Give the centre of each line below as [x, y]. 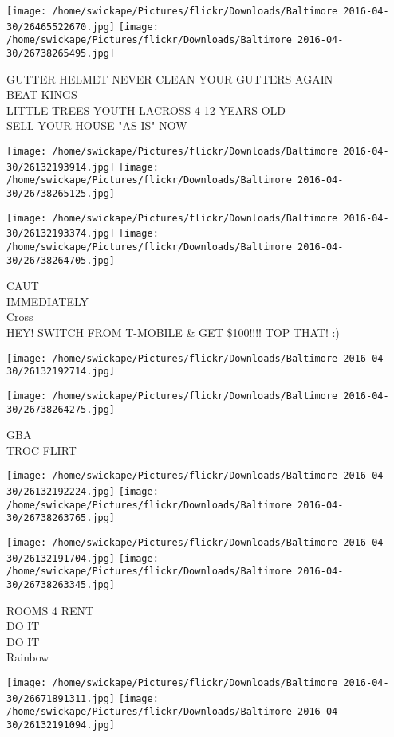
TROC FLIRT [41, 450]
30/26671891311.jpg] [61, 698]
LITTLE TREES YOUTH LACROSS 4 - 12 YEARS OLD [146, 110]
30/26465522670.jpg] [61, 27]
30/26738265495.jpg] [61, 53]
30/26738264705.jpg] [61, 260]
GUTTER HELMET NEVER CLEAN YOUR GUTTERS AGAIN [170, 78]
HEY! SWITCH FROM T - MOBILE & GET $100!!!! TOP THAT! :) [173, 333]
